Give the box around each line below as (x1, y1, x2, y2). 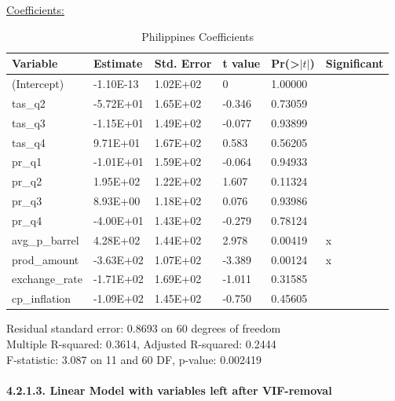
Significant (325, 55, 384, 72)
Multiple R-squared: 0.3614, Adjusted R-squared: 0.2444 (6, 336, 276, 351)
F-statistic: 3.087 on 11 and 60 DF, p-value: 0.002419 (6, 351, 262, 367)
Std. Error (154, 55, 212, 72)
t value (222, 55, 261, 72)
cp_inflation (12, 290, 71, 307)
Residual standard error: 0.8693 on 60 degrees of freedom (6, 320, 281, 337)
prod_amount (12, 251, 79, 267)
